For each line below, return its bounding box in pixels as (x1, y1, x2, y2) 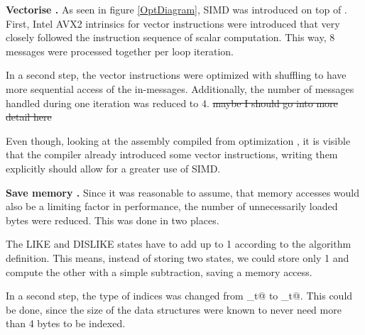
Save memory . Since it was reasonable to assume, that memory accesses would (6, 185, 360, 199)
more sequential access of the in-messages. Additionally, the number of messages (6, 81, 354, 96)
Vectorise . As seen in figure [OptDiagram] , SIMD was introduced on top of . (6, 2, 347, 16)
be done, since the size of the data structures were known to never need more (6, 302, 342, 317)
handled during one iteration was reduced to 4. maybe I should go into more (6, 95, 338, 110)
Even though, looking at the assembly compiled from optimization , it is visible (6, 133, 351, 148)
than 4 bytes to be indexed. (6, 316, 126, 331)
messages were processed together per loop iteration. (6, 43, 234, 58)
